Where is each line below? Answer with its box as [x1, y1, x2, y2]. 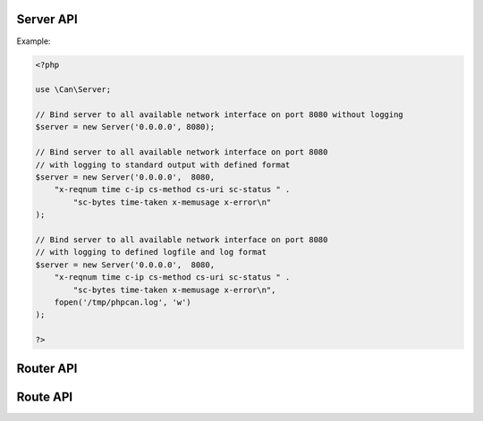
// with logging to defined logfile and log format [35, 247, 267, 257]
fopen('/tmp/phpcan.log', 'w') [54, 297, 191, 307]
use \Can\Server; [35, 85, 112, 95]
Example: [16, 36, 51, 46]
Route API [16, 389, 73, 404]
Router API [16, 360, 78, 375]
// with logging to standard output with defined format [35, 159, 291, 170]
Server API [16, 12, 78, 27]
